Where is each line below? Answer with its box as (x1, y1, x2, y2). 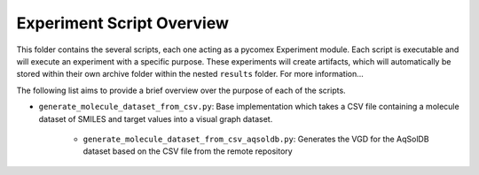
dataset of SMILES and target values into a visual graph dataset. (38, 113, 273, 124)
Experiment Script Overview (16, 13, 230, 33)
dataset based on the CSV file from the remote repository (82, 146, 293, 156)
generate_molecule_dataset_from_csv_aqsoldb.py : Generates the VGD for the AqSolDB (82, 133, 429, 144)
